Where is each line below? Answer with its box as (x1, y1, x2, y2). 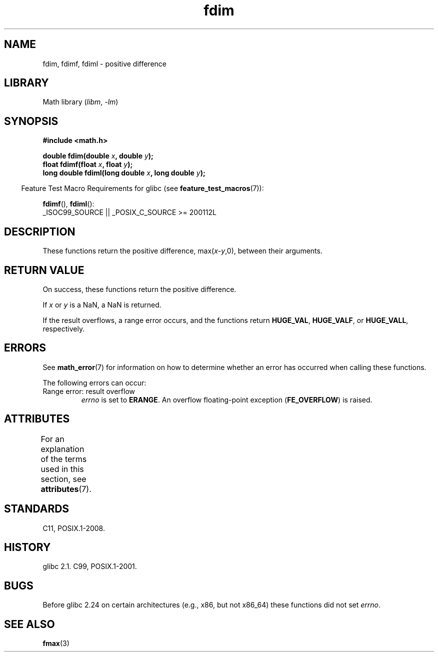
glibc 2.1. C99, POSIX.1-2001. (42, 562, 137, 571)
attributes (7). (40, 483, 91, 494)
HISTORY (4, 540, 51, 553)
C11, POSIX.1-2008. (42, 523, 105, 532)
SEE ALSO (4, 617, 55, 630)
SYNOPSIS (4, 114, 58, 127)
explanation (40, 443, 84, 454)
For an (40, 433, 64, 444)
